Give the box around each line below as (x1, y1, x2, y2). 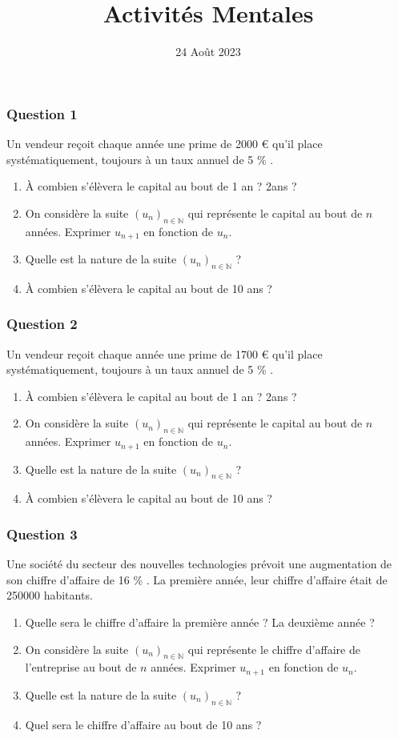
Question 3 (6, 524, 78, 543)
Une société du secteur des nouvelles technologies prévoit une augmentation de (6, 556, 392, 572)
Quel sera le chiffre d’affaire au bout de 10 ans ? (25, 716, 262, 732)
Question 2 (6, 314, 78, 334)
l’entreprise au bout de (25, 659, 137, 676)
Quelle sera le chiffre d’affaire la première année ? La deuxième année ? (25, 614, 375, 631)
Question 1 (6, 103, 78, 123)
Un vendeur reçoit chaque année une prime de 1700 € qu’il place (6, 345, 323, 362)
